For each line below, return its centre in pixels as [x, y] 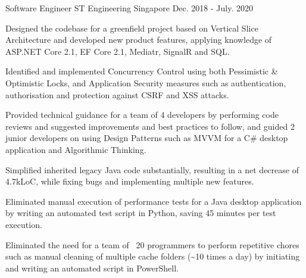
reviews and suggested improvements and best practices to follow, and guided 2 [150, 126]
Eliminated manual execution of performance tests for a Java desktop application [154, 201]
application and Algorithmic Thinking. [76, 149]
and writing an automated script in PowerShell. [92, 268]
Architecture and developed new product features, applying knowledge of [139, 40]
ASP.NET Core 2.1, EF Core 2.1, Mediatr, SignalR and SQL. [118, 51]
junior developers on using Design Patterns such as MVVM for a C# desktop [147, 138]
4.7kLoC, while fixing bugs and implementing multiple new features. [130, 181]
